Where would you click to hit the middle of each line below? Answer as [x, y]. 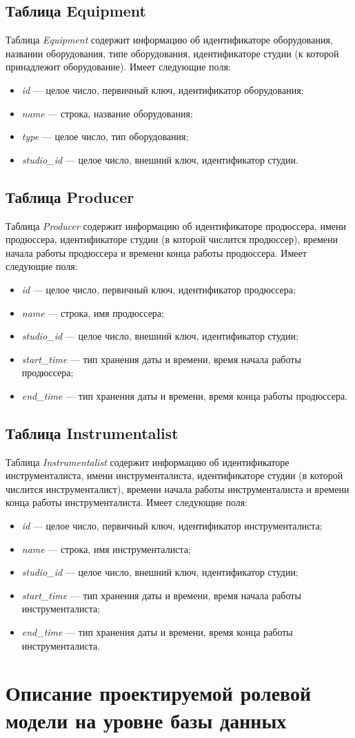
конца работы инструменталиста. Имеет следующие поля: [127, 502]
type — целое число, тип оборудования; [105, 136]
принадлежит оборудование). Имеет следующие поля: [118, 67]
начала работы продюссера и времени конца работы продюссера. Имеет [156, 252]
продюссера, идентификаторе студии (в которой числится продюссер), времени [172, 239]
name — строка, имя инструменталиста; [106, 548]
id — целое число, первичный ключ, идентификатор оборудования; [163, 89]
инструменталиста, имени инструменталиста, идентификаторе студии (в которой [174, 475]
